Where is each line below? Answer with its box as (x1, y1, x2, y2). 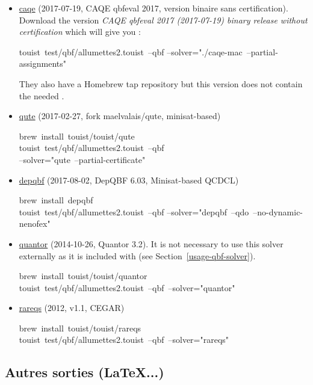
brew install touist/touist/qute (19, 129, 135, 142)
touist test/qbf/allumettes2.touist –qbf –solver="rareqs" (19, 333, 229, 346)
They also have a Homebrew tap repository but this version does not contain (19, 77, 303, 90)
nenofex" (19, 217, 51, 230)
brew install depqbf (19, 194, 93, 206)
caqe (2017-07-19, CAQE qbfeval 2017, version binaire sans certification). (19, 2, 288, 14)
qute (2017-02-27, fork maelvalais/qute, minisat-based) (19, 109, 221, 122)
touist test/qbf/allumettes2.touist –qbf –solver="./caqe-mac (19, 45, 243, 58)
